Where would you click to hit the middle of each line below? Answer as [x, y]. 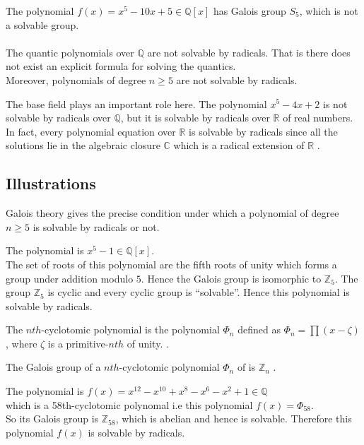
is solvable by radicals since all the [263, 131]
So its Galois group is [52, 419]
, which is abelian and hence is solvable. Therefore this [234, 419]
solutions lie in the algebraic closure [83, 145]
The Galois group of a [53, 367]
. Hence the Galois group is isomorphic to [231, 278]
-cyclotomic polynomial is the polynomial [130, 330]
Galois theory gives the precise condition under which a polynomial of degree [172, 213]
